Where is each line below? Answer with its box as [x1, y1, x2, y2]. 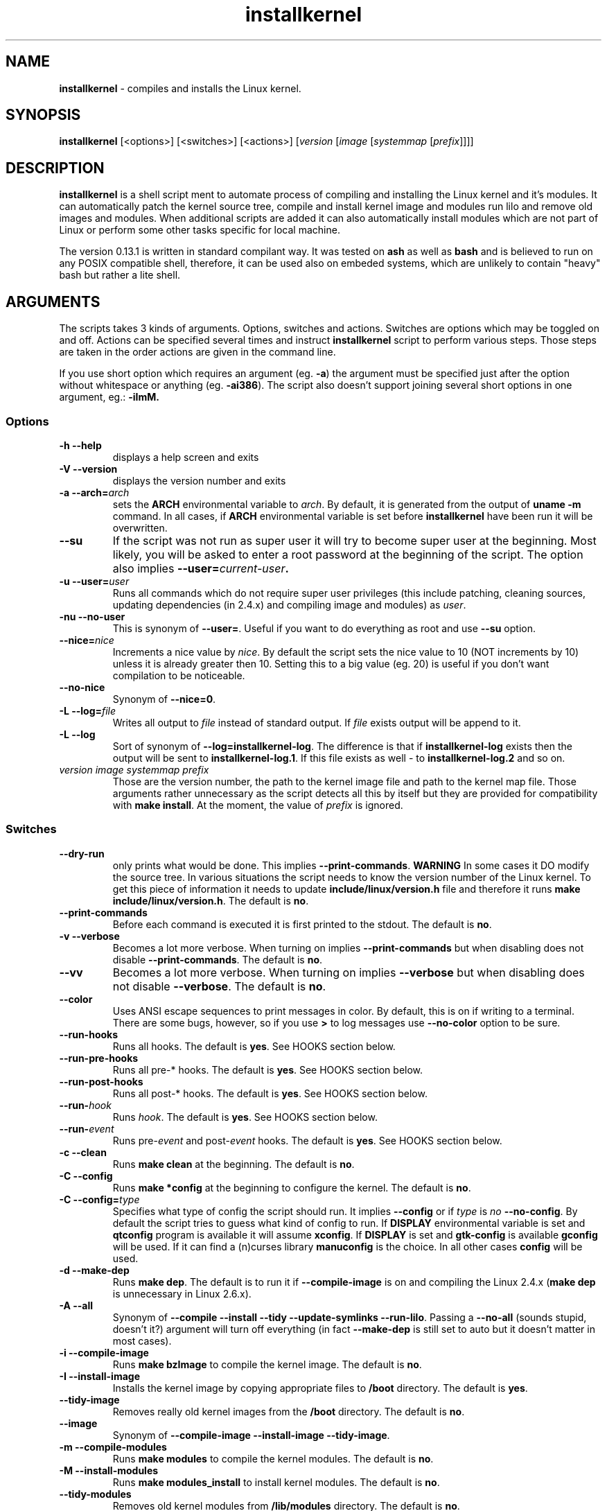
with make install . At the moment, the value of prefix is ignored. [112, 798, 403, 811]
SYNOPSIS [6, 106, 81, 124]
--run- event [59, 1122, 114, 1135]
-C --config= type [59, 1193, 140, 1205]
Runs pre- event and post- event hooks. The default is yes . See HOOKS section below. [112, 1134, 502, 1146]
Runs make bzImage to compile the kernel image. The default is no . [112, 1358, 422, 1370]
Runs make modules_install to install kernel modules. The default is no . [112, 1476, 440, 1488]
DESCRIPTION [6, 159, 105, 177]
